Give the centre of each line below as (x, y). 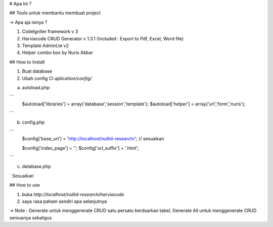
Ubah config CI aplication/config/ (57, 78)
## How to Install (27, 62)
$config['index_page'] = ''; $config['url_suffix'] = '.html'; (80, 148)
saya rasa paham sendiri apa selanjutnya (64, 201)
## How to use (25, 185)
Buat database (37, 71)
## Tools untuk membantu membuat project (55, 13)
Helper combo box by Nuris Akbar (57, 52)
